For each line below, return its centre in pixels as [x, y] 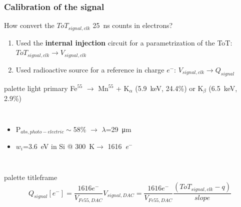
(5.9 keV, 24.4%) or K [169, 88]
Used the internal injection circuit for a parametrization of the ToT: [124, 42]
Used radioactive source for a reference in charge [90, 69]
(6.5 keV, [223, 88]
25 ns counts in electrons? [133, 25]
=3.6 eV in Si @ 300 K [59, 146]
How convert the [29, 25]
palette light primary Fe [41, 88]
